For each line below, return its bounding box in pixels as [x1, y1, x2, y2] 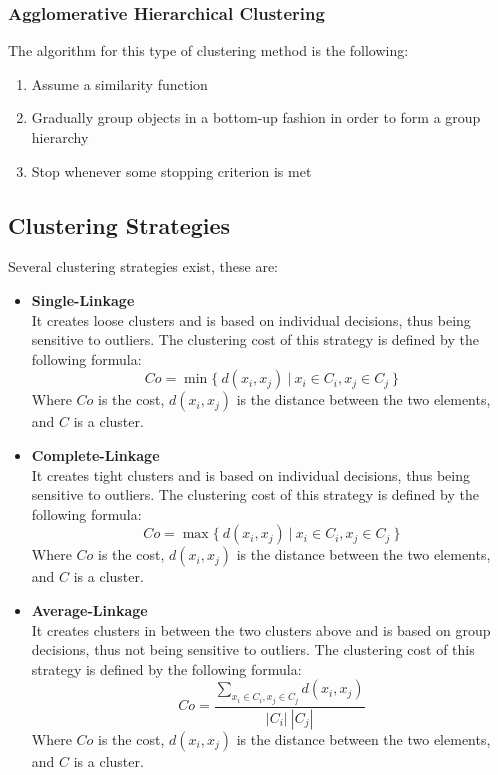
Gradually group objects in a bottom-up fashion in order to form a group [31, 107, 481, 128]
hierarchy [31, 127, 89, 147]
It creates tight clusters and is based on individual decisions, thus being [31, 464, 470, 485]
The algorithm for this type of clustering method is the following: [8, 40, 409, 61]
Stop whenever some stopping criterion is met [31, 160, 312, 181]
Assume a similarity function [31, 73, 208, 94]
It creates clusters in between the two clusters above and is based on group [31, 619, 491, 640]
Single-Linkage [31, 289, 135, 310]
